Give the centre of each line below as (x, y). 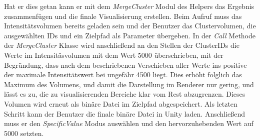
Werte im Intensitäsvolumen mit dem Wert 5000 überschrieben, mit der (114, 55)
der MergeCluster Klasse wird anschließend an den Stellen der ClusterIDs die (122, 45)
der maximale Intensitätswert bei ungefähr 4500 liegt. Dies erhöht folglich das (123, 74)
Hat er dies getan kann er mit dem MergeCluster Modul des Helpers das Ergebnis (129, 6)
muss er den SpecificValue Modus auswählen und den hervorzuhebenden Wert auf (129, 123)
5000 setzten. (24, 133)
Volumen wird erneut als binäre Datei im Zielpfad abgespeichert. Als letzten (121, 103)
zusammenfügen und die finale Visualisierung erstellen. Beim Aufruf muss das (123, 16)
